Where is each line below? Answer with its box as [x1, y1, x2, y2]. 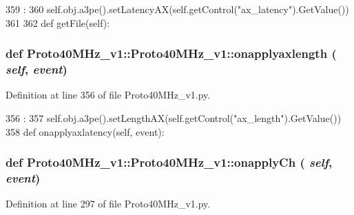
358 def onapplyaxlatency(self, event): [6, 124, 165, 139]
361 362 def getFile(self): [6, 15, 110, 30]
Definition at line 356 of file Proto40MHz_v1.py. [6, 88, 211, 102]
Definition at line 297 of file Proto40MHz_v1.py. [6, 196, 211, 211]
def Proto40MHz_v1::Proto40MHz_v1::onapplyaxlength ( [6, 45, 337, 62]
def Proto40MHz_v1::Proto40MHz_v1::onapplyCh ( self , [6, 154, 333, 171]
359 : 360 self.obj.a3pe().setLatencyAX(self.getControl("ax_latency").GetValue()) [6, 2, 349, 16]
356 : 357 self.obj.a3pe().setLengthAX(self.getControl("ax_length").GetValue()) [6, 110, 342, 125]
